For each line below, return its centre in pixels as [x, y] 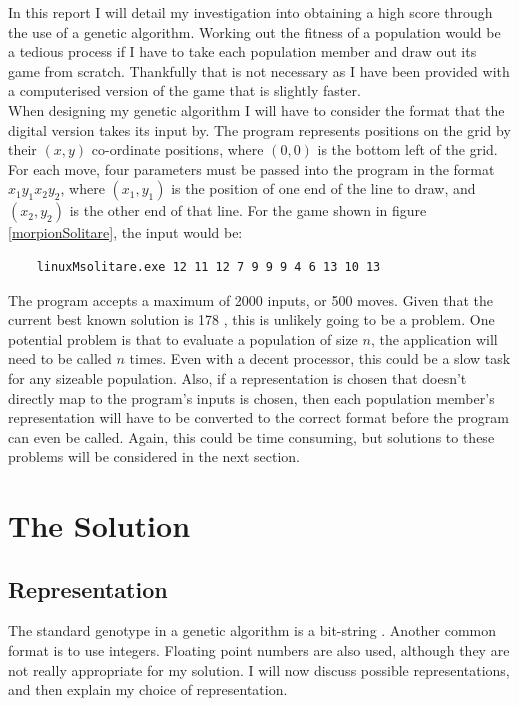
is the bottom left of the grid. [407, 149]
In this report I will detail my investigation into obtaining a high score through [250, 12]
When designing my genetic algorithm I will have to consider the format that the [256, 109]
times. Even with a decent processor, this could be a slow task [320, 358]
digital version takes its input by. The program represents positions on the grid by [259, 129]
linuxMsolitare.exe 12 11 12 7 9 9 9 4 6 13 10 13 [208, 266]
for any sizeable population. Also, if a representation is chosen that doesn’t [237, 377]
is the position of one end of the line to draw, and [323, 188]
